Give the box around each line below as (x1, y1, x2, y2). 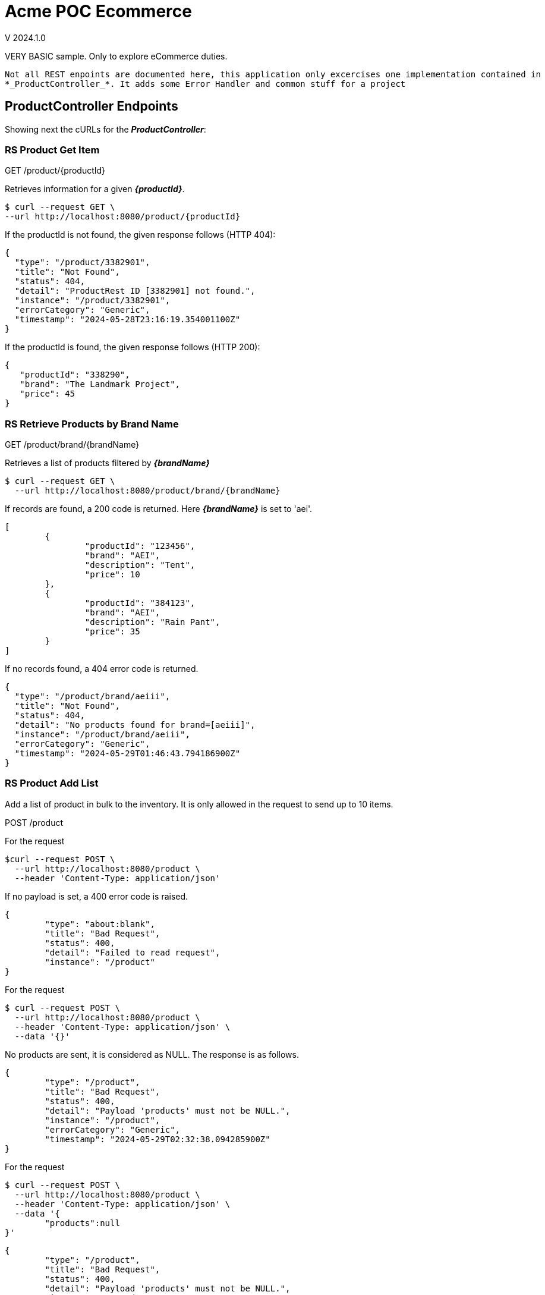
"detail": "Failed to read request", (45, 947, 220, 957)
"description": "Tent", (84, 560, 196, 570)
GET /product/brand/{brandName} (5, 439, 140, 450)
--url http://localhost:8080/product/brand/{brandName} (14, 486, 281, 496)
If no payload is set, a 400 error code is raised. (5, 891, 188, 901)
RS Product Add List (5, 777, 99, 790)
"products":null (45, 1218, 120, 1228)
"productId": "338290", (20, 370, 130, 380)
